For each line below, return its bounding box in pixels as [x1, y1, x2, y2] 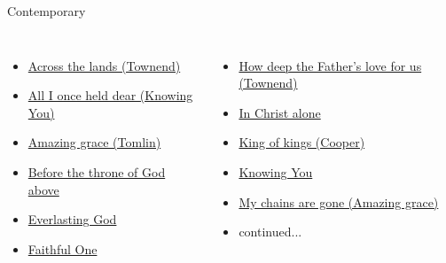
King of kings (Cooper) [239, 133, 365, 151]
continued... [239, 222, 302, 241]
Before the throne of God [27, 162, 166, 181]
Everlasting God [27, 210, 117, 228]
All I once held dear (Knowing [27, 86, 193, 104]
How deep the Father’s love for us [239, 56, 422, 74]
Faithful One [27, 239, 98, 258]
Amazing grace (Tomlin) [27, 133, 161, 151]
